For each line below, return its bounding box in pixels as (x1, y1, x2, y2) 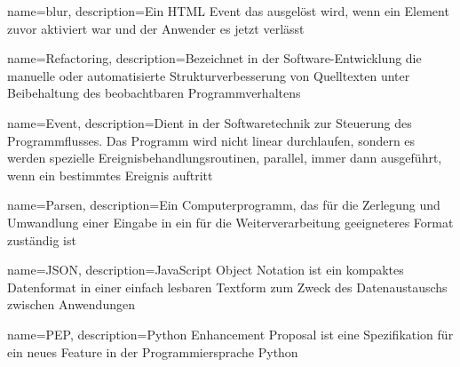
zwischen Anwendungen (7, 295, 135, 314)
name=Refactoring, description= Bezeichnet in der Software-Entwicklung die (7, 49, 422, 68)
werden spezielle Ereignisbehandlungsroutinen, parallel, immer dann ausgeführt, (7, 148, 442, 167)
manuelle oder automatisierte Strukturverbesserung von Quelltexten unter (7, 66, 410, 84)
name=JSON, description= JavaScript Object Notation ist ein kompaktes (7, 260, 404, 279)
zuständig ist (7, 230, 76, 249)
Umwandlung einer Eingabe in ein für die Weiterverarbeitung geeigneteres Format (7, 212, 454, 231)
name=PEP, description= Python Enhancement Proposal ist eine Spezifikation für (7, 324, 454, 343)
